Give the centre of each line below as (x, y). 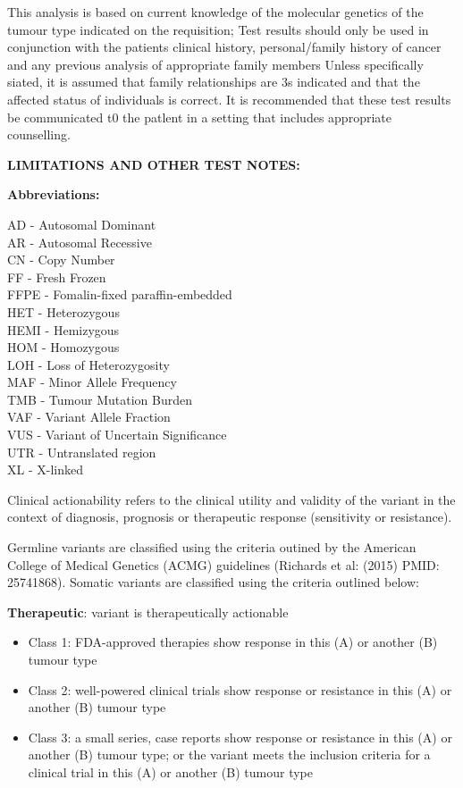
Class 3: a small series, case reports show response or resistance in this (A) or (240, 737)
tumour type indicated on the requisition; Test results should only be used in (218, 29)
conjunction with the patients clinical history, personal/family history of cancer (224, 47)
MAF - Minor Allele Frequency (92, 382)
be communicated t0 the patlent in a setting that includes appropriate (199, 117)
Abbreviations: (54, 194)
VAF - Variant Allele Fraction (89, 417)
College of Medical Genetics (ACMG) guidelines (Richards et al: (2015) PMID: (223, 564)
